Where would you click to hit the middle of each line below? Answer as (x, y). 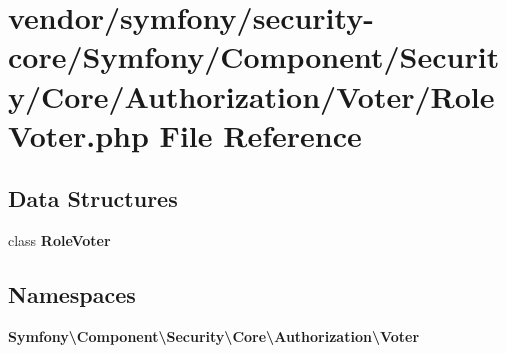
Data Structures (93, 198)
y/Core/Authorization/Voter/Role (251, 95)
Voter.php (78, 134)
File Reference (260, 134)
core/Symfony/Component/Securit (254, 56)
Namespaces (72, 294)
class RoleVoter (59, 240)
